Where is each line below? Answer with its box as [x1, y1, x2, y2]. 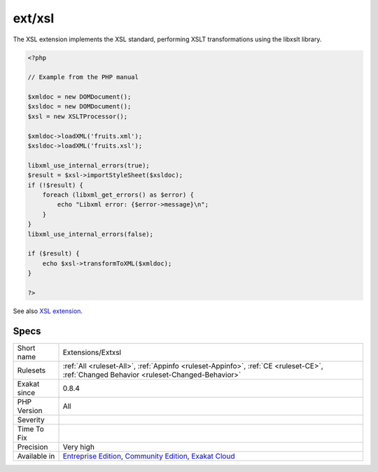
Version [17, 405, 43, 415]
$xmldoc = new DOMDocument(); [27, 93, 132, 101]
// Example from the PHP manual [27, 74, 139, 81]
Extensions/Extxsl [62, 347, 122, 357]
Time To [17, 424, 45, 433]
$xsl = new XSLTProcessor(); [27, 112, 128, 120]
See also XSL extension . [13, 307, 83, 315]
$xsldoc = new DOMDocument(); [27, 102, 132, 111]
